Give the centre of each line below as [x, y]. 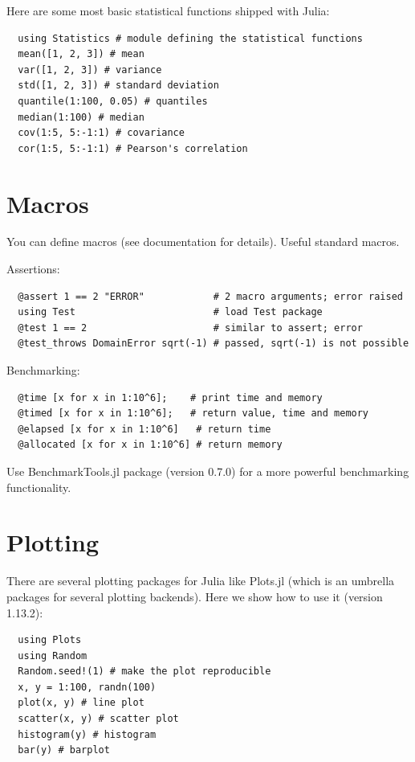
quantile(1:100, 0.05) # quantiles [113, 101]
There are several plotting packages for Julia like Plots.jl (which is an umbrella [201, 581]
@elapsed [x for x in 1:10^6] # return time [144, 429]
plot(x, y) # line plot [81, 703]
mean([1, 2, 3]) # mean [81, 54]
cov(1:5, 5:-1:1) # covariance [101, 133]
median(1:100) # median [81, 117]
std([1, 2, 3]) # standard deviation [118, 86]
